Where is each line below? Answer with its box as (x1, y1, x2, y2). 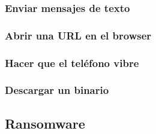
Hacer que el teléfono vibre (5, 55, 139, 70)
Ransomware (5, 114, 85, 132)
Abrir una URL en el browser (5, 28, 152, 42)
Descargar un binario (5, 83, 109, 98)
